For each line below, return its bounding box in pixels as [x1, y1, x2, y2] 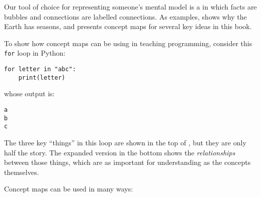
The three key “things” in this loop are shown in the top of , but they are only [4, 137, 246, 147]
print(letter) [18, 74, 65, 81]
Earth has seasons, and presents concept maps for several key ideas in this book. [4, 21, 252, 32]
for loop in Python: [4, 48, 66, 58]
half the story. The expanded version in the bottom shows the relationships [4, 147, 235, 157]
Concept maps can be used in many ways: [4, 183, 133, 194]
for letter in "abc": [4, 66, 76, 73]
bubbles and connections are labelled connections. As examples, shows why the [4, 11, 247, 22]
